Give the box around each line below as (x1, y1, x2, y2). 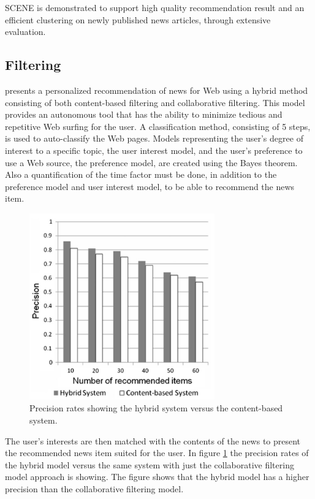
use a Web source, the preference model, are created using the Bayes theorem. (5, 156, 298, 169)
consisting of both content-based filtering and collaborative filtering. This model (5, 96, 305, 109)
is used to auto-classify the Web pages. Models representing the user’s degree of (5, 132, 303, 145)
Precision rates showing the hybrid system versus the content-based (29, 402, 283, 414)
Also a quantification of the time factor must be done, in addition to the (5, 168, 277, 181)
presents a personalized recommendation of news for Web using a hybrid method (5, 83, 308, 96)
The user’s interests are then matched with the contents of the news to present (5, 434, 301, 447)
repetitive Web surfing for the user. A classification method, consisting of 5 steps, (5, 120, 311, 132)
